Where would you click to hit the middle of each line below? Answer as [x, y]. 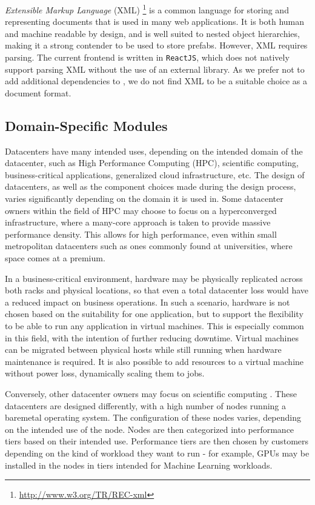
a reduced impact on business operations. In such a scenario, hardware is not [148, 302]
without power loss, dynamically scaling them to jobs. [105, 373]
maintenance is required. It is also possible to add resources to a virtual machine [154, 361]
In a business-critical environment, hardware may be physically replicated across [154, 278]
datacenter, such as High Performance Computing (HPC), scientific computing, [152, 163]
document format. [38, 92]
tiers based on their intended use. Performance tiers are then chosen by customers [157, 441]
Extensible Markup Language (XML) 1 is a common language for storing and [147, 9]
